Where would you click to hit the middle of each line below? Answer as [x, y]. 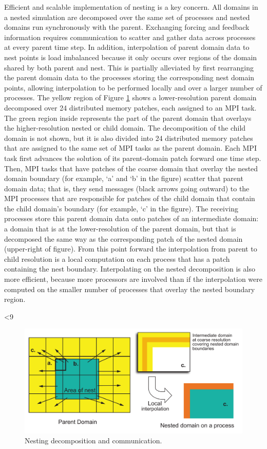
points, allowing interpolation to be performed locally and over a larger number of [133, 87]
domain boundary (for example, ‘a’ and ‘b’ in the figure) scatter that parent [124, 178]
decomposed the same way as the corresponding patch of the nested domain [123, 238]
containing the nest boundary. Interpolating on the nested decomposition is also [130, 269]
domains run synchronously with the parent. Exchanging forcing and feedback [127, 27]
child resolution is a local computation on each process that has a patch [117, 258]
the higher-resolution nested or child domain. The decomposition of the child [125, 128]
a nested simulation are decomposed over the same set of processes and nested [127, 17]
